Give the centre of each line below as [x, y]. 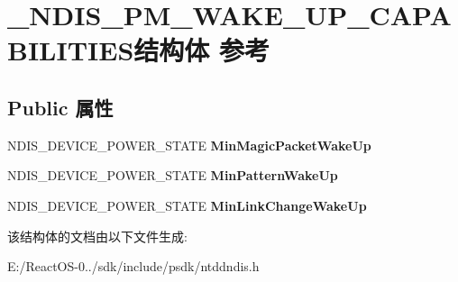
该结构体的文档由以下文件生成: [97, 236]
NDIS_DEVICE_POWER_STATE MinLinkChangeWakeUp [187, 205]
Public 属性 [60, 107]
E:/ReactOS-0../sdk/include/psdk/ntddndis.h [133, 266]
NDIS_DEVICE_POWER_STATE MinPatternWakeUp [173, 175]
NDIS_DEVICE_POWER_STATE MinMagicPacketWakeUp [189, 145]
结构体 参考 [202, 50]
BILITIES [71, 50]
